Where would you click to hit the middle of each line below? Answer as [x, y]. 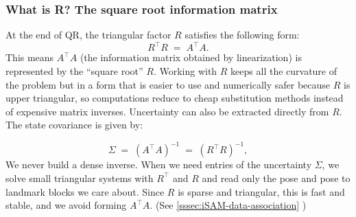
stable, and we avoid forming [66, 205]
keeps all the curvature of [284, 70]
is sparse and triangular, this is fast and [261, 191]
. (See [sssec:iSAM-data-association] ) [228, 205]
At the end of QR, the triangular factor [88, 35]
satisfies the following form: [242, 35]
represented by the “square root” [74, 70]
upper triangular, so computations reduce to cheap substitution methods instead [175, 98]
